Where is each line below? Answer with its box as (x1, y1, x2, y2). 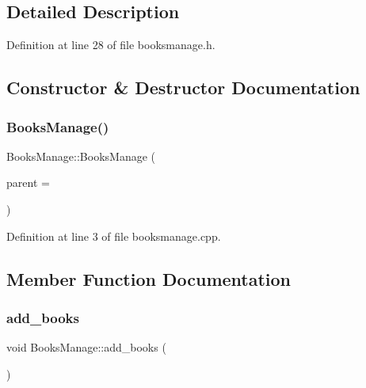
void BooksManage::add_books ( (6, 339, 166, 356)
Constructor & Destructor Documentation (6, 75, 360, 100)
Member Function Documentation (6, 266, 292, 291)
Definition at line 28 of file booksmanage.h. (6, 36, 215, 53)
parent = (6, 174, 50, 191)
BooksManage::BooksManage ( (6, 147, 155, 164)
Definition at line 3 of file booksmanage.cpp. (6, 227, 221, 244)
